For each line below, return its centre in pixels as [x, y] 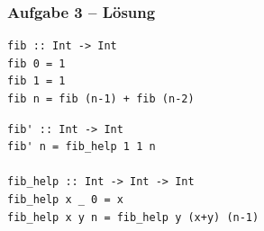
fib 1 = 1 [36, 81]
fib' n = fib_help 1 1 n [82, 147]
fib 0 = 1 [36, 63]
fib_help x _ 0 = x [65, 199]
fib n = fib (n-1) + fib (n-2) [101, 99]
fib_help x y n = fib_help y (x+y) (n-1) [133, 217]
